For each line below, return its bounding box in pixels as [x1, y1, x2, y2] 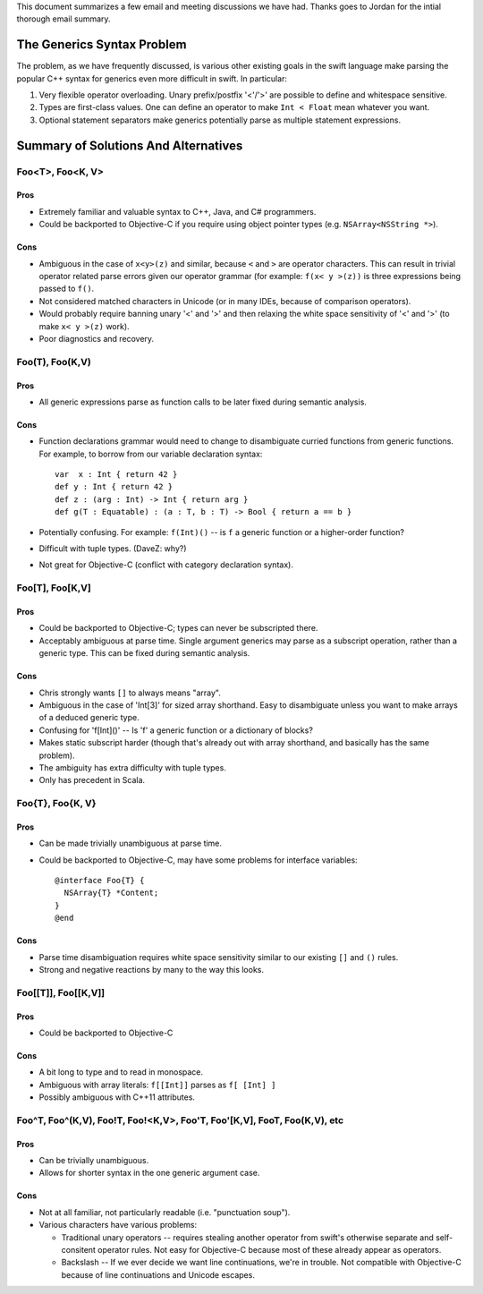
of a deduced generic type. [38, 712, 140, 723]
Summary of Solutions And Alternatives [16, 138, 243, 153]
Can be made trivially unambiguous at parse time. [38, 838, 223, 849]
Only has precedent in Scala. [38, 775, 146, 786]
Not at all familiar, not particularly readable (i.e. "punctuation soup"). [38, 1206, 291, 1217]
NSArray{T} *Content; [64, 888, 159, 898]
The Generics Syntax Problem [16, 37, 187, 53]
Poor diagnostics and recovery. [38, 333, 155, 344]
